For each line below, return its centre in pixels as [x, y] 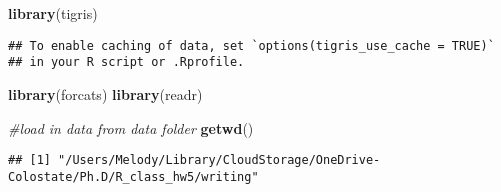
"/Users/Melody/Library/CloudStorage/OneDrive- [219, 160]
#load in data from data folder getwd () [131, 127]
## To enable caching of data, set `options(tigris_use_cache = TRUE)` [251, 45]
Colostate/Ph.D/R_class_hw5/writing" [133, 176]
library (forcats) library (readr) [105, 93]
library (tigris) [53, 13]
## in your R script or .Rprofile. [126, 62]
